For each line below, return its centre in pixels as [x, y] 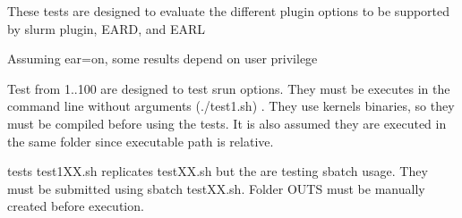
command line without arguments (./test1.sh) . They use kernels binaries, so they [231, 106]
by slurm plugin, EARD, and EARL [107, 28]
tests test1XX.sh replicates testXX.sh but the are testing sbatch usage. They [218, 171]
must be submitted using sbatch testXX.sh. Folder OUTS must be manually [216, 188]
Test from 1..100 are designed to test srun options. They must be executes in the [229, 88]
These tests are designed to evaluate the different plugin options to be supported [229, 11]
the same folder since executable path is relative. [141, 141]
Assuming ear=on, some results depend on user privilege [163, 59]
